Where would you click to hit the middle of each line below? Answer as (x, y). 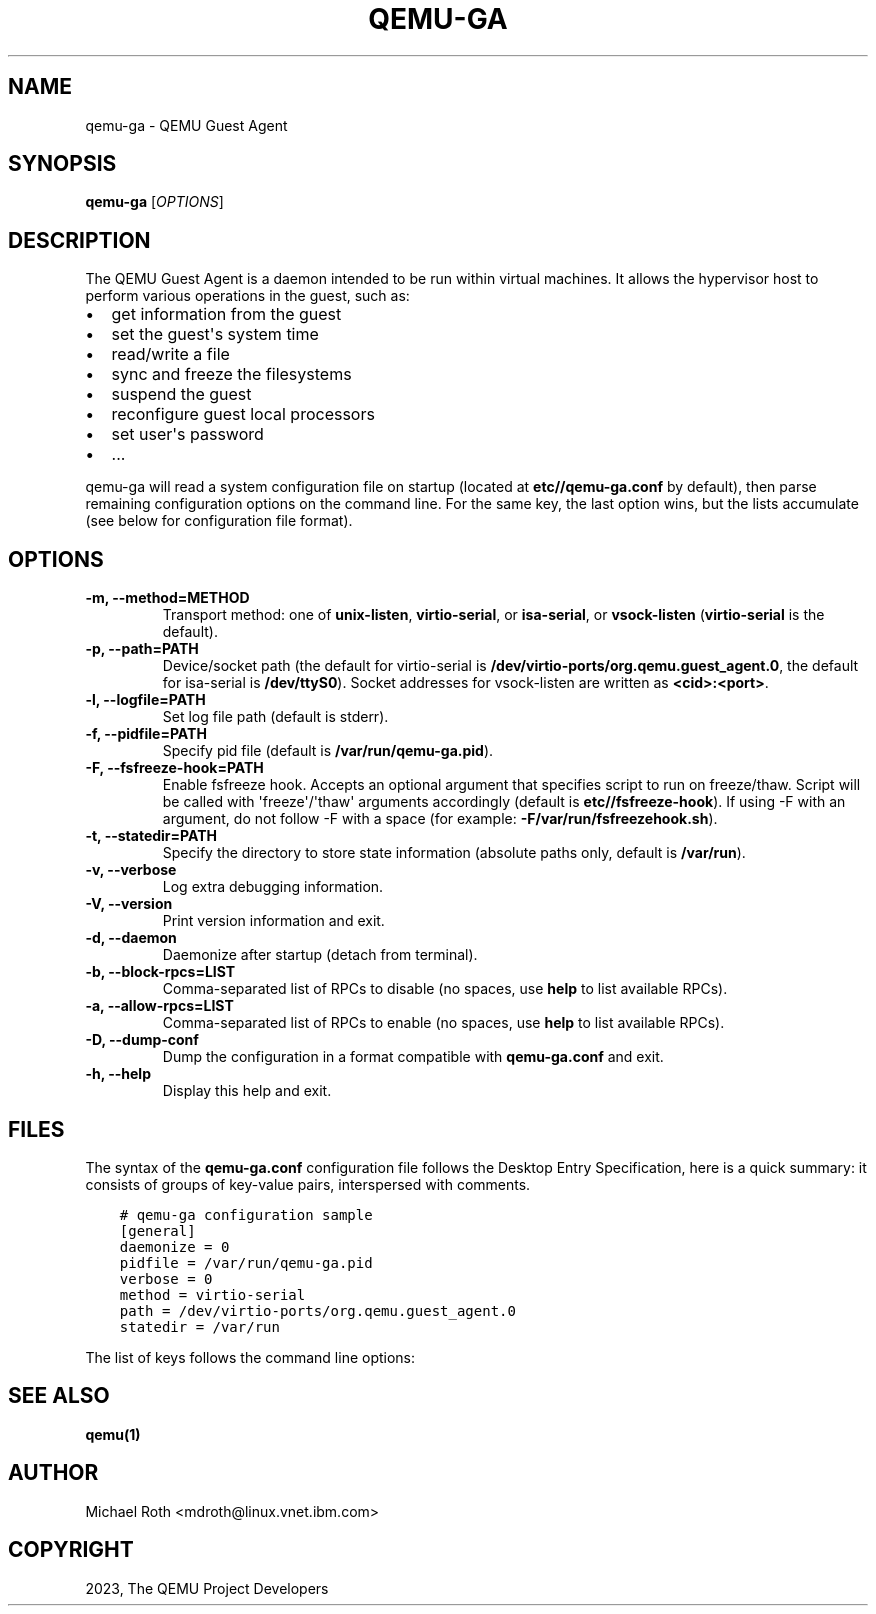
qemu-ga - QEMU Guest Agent (186, 125)
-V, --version (129, 904)
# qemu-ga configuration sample (246, 1214)
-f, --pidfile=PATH (146, 734)
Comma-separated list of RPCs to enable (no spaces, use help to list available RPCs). (443, 1023)
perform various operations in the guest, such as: (247, 296)
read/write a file (170, 354)
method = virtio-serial (212, 1294)
